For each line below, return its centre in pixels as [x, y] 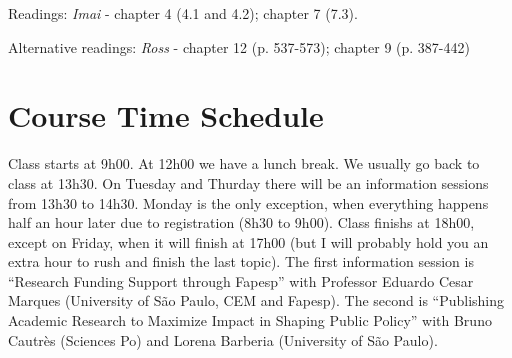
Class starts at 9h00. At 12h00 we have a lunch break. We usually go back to [244, 163]
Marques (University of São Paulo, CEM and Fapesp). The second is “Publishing [256, 300]
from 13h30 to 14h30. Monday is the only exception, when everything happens [248, 202]
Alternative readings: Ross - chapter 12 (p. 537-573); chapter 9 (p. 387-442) [239, 46]
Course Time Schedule [166, 115]
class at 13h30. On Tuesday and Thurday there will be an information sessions [248, 182]
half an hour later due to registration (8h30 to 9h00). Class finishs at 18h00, [241, 222]
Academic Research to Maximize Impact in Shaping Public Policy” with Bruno [250, 320]
